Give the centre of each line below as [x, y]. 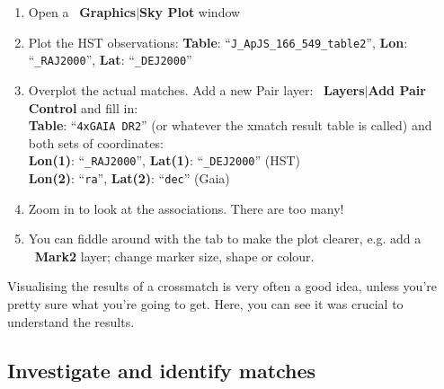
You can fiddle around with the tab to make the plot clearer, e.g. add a [225, 239]
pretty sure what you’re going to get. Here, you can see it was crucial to [205, 304]
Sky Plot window [190, 12]
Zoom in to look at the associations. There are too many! [186, 208]
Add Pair [397, 89]
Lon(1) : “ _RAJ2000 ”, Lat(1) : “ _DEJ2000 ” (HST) [164, 160]
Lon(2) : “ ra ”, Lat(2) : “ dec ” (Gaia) [129, 178]
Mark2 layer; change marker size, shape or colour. [174, 256]
